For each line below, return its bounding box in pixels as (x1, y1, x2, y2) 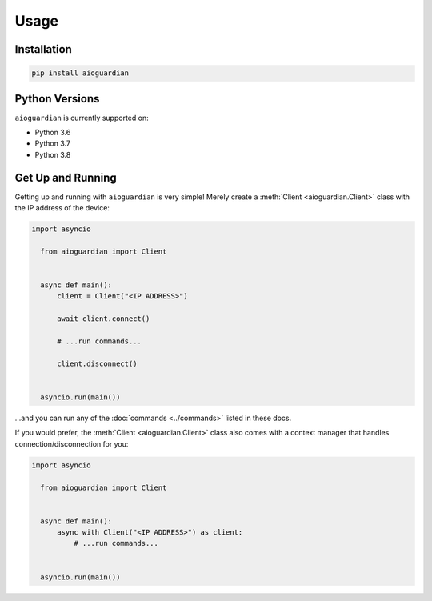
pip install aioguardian (31, 69, 130, 78)
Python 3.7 (34, 138, 71, 148)
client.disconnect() (57, 359, 138, 368)
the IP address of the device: (14, 203, 110, 213)
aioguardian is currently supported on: (14, 113, 149, 122)
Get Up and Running (14, 170, 118, 184)
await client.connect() (57, 315, 150, 323)
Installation (14, 42, 72, 56)
